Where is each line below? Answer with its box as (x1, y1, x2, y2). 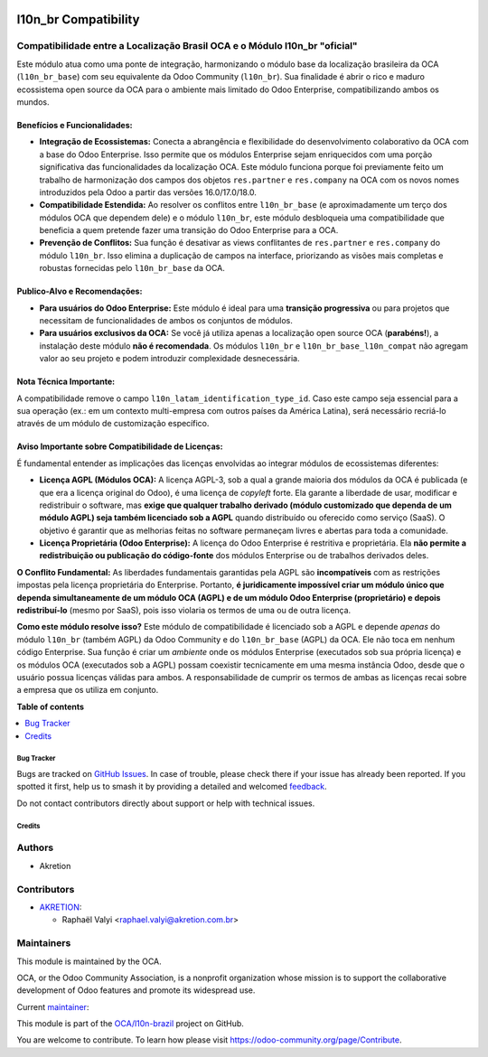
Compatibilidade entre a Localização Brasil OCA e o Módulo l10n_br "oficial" (16, 40, 358, 52)
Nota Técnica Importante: (16, 376, 116, 388)
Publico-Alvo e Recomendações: (16, 285, 143, 297)
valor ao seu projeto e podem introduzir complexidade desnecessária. (39, 353, 300, 364)
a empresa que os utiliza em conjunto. (16, 685, 159, 696)
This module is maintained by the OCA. (16, 956, 162, 967)
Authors (16, 841, 54, 854)
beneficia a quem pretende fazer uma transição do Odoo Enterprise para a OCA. (39, 225, 339, 236)
